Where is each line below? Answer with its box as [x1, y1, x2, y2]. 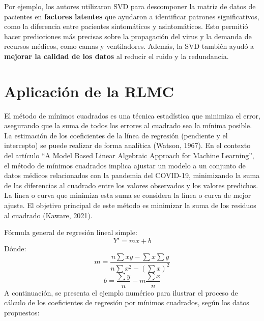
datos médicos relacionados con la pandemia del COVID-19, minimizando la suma [4, 170, 260, 181]
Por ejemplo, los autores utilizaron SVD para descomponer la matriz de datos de [4, 1, 256, 11]
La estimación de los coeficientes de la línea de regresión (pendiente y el [4, 130, 228, 140]
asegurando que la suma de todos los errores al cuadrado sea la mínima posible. [4, 120, 252, 131]
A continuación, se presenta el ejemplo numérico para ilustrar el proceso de [4, 287, 238, 298]
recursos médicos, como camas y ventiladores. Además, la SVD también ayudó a [4, 41, 254, 51]
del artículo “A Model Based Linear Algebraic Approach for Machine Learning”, [4, 150, 254, 161]
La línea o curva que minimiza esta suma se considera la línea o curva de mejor [4, 190, 251, 200]
